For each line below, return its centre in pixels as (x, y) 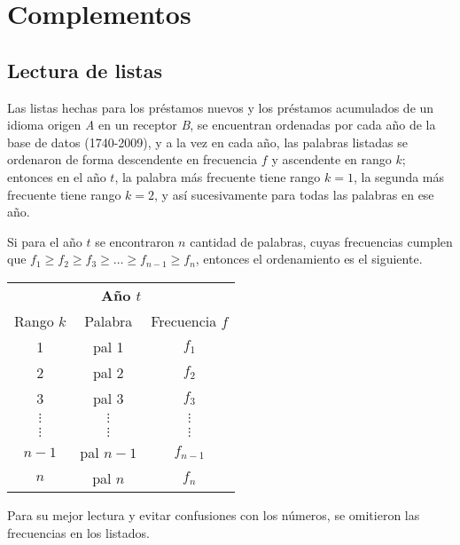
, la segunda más (399, 176)
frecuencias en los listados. (78, 532)
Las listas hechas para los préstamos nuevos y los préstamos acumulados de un (221, 107)
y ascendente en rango (331, 159)
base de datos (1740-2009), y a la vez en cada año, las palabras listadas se (208, 142)
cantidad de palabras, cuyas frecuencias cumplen (321, 241)
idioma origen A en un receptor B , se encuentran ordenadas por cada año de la (222, 125)
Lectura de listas (85, 70)
